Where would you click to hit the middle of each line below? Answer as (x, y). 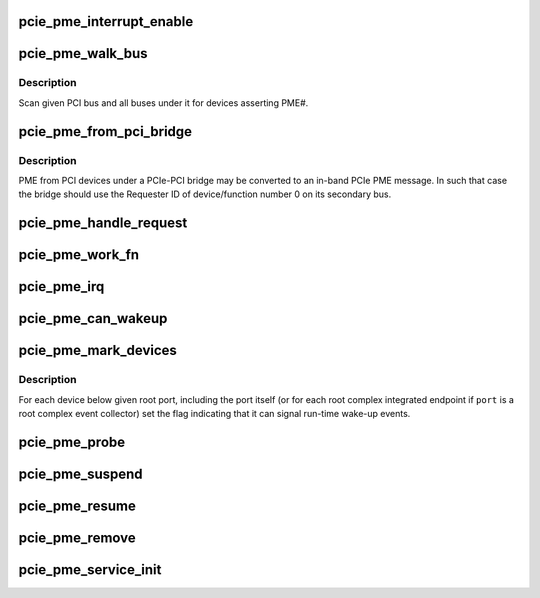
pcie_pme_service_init (90, 569)
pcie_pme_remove (77, 537)
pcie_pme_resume (77, 505)
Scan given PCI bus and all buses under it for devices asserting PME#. (163, 102)
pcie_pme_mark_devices (97, 350)
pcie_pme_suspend (81, 473)
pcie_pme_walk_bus (83, 53)
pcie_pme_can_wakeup (93, 318)
